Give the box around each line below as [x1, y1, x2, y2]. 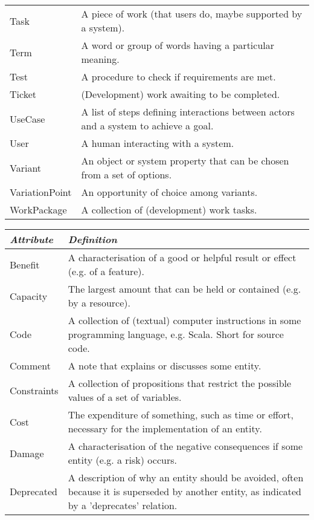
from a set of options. [81, 167, 172, 181]
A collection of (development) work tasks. [81, 203, 257, 216]
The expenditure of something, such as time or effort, [68, 408, 293, 421]
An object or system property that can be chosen [81, 154, 289, 167]
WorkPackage [10, 203, 67, 216]
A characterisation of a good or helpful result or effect [68, 250, 296, 264]
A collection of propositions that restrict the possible [68, 376, 292, 390]
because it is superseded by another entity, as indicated [68, 484, 301, 498]
